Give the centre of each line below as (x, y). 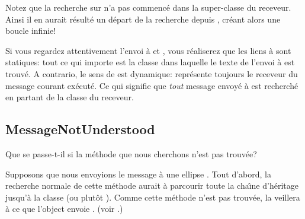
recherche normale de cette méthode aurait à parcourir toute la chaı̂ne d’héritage (152, 185)
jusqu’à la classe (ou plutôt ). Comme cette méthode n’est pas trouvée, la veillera (153, 197)
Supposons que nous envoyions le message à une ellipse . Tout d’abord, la (138, 174)
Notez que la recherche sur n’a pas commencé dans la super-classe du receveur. (148, 7)
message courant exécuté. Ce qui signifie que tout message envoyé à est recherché (152, 85)
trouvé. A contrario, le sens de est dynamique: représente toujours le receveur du (152, 73)
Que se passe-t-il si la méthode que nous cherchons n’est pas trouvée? (131, 153)
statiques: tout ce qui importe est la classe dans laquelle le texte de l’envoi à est (150, 62)
